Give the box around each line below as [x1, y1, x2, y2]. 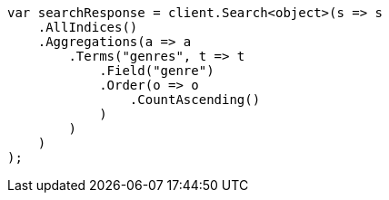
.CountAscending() [129, 92, 261, 107]
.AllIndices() [37, 20, 138, 34]
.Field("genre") [99, 63, 214, 78]
